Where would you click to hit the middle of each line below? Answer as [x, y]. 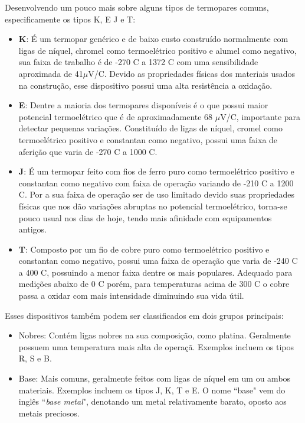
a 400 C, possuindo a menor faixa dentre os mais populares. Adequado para [155, 272]
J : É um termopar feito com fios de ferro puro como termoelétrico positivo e [156, 171]
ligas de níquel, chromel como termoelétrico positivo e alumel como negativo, [158, 50]
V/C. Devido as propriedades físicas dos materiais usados [192, 73]
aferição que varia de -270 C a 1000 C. [88, 151]
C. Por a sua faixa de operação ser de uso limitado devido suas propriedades [156, 194]
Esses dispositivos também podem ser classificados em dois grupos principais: [144, 315]
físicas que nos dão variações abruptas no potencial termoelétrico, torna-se [153, 206]
